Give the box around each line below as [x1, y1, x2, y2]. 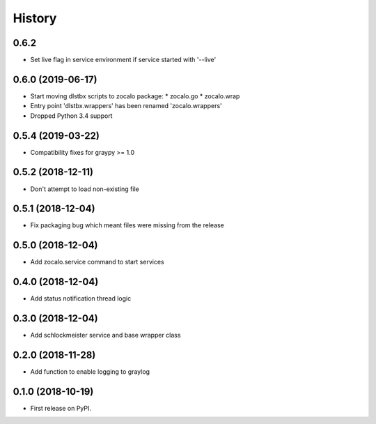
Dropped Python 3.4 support [30, 112, 113, 120]
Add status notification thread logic [30, 294, 132, 303]
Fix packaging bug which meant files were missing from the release [30, 221, 224, 229]
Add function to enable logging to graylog [30, 368, 150, 376]
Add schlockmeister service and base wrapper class [30, 331, 181, 340]
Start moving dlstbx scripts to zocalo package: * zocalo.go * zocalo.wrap [30, 91, 240, 100]
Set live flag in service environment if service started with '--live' [30, 56, 217, 64]
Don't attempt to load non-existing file [30, 185, 139, 193]
